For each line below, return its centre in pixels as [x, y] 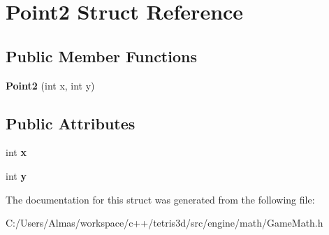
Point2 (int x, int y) [50, 85]
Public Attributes [71, 123]
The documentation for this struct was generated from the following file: [160, 199]
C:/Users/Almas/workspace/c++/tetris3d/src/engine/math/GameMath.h [164, 223]
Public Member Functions [101, 56]
